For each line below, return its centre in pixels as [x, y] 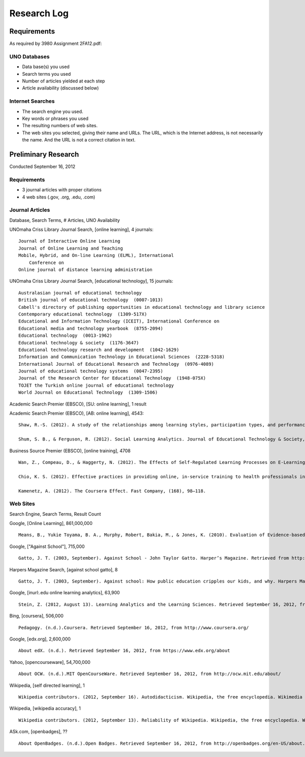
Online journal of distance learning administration [85, 270]
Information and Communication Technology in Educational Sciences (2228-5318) [122, 357]
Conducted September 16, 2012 [42, 166]
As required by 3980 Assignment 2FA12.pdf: [56, 44]
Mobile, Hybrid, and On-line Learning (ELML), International [96, 255]
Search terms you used [47, 74]
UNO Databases [29, 56]
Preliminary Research [44, 154]
